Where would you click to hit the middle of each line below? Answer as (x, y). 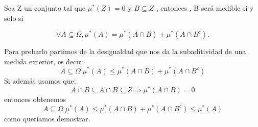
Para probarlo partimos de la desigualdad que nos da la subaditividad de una (125, 51)
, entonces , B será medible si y (205, 8)
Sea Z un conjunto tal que (45, 8)
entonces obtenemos (35, 99)
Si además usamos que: (40, 80)
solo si (14, 18)
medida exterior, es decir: (44, 61)
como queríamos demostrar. (47, 118)
